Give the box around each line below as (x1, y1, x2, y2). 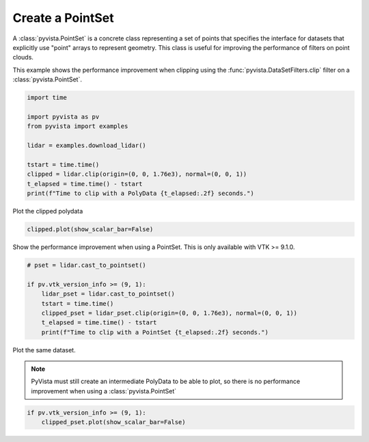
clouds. (12, 53, 34, 62)
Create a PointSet (12, 10, 114, 25)
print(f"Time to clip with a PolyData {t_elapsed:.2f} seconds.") (27, 190, 254, 197)
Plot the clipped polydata (12, 207, 83, 215)
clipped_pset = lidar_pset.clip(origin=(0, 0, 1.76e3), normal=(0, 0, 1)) (41, 309, 297, 317)
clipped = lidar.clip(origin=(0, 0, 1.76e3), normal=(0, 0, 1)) (27, 170, 247, 178)
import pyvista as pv (27, 113, 100, 120)
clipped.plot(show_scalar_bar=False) (27, 225, 154, 233)
